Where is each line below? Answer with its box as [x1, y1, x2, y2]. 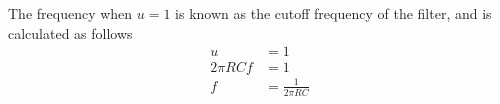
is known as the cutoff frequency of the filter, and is [175, 3, 492, 23]
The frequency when [8, 3, 133, 23]
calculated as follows [8, 22, 133, 43]
